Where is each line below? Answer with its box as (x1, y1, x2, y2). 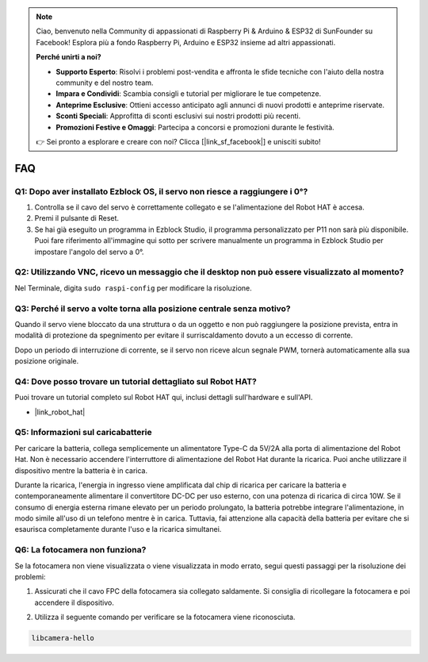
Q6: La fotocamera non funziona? (14, 545, 147, 556)
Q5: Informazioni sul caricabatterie (14, 427, 152, 438)
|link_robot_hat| (34, 407, 86, 417)
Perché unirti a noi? (36, 52, 102, 62)
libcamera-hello (31, 633, 95, 643)
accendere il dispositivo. (34, 598, 114, 607)
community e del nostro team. (55, 78, 154, 87)
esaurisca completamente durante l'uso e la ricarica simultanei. (14, 525, 222, 534)
